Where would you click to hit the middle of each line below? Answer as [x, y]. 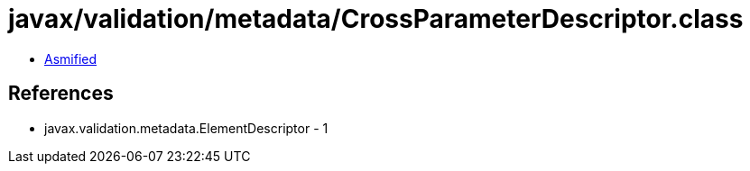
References [61, 94]
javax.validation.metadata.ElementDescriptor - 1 [186, 128]
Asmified [71, 58]
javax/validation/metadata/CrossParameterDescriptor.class [376, 19]
